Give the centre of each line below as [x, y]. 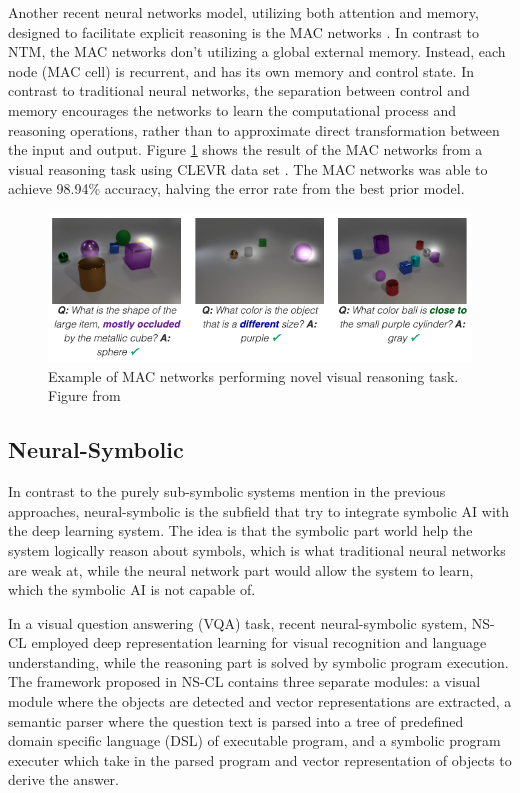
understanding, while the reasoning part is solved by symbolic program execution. [258, 661]
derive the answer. [63, 779]
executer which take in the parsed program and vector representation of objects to [260, 759]
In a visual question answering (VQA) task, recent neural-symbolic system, [238, 622]
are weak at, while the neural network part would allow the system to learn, [241, 569]
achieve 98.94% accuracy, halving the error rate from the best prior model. [236, 188]
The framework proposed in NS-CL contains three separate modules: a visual [244, 681]
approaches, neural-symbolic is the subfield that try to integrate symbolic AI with [259, 510]
